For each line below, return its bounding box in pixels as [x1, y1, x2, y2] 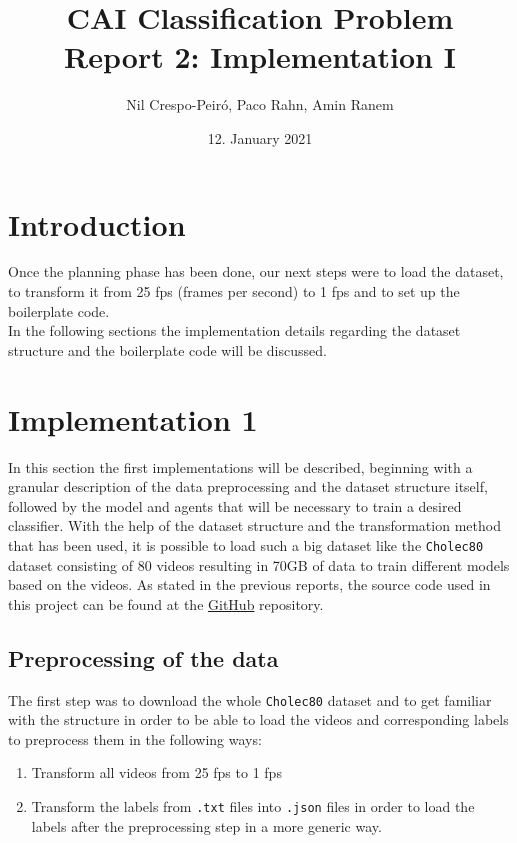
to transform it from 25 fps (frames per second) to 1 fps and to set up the [8, 281, 460, 302]
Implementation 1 [8, 398, 258, 439]
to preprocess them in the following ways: [8, 728, 262, 749]
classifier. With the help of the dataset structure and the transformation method [8, 515, 501, 536]
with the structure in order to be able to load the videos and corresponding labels [8, 709, 509, 730]
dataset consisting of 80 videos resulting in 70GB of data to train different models [8, 554, 510, 575]
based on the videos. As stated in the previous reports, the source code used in [8, 574, 491, 595]
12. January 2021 [207, 127, 313, 148]
